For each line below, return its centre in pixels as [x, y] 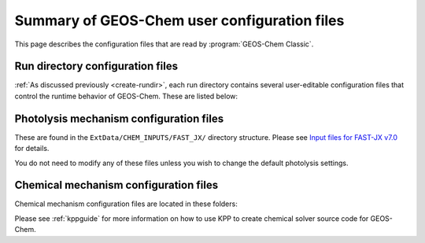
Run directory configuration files [96, 66]
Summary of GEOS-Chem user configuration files [179, 20]
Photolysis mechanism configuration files [119, 118]
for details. [32, 149]
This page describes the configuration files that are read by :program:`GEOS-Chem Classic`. [164, 44]
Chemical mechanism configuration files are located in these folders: [126, 204]
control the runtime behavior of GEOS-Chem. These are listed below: [126, 96]
